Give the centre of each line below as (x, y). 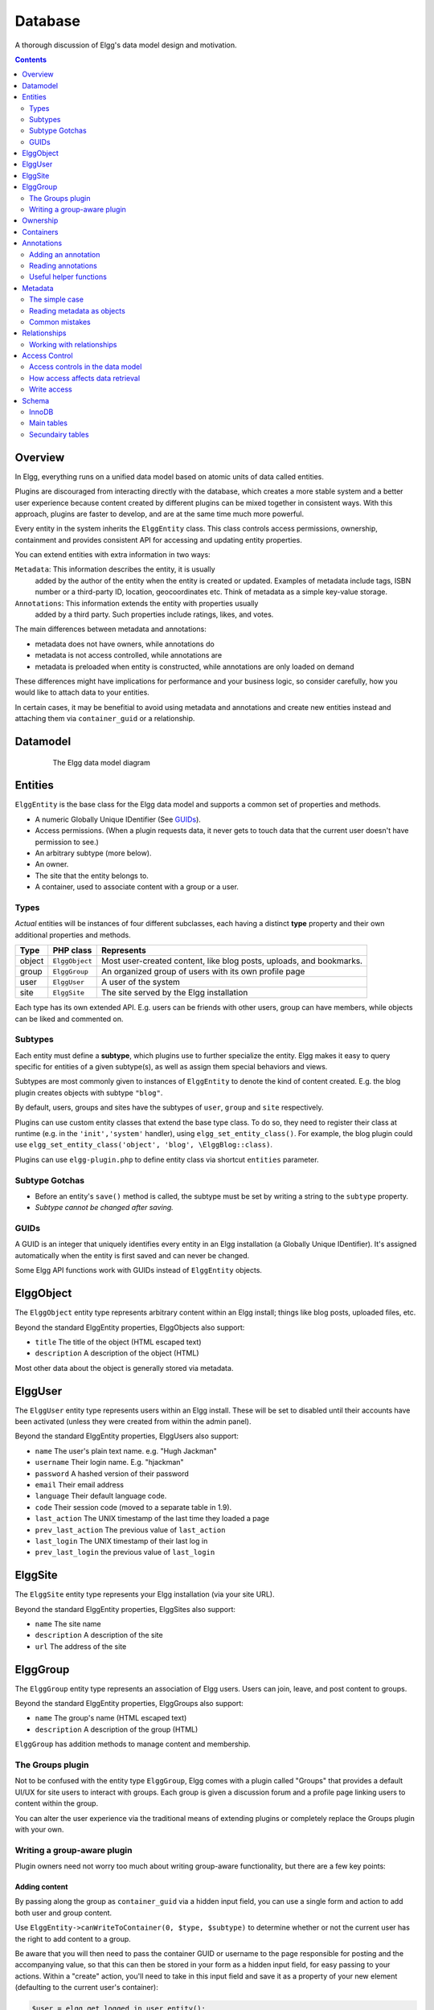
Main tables (49, 423)
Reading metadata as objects (78, 310)
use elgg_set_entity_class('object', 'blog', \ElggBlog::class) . (144, 1145)
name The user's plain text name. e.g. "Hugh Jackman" (126, 1450)
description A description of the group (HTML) (117, 1729)
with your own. (39, 1829)
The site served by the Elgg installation (174, 993)
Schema (36, 400)
